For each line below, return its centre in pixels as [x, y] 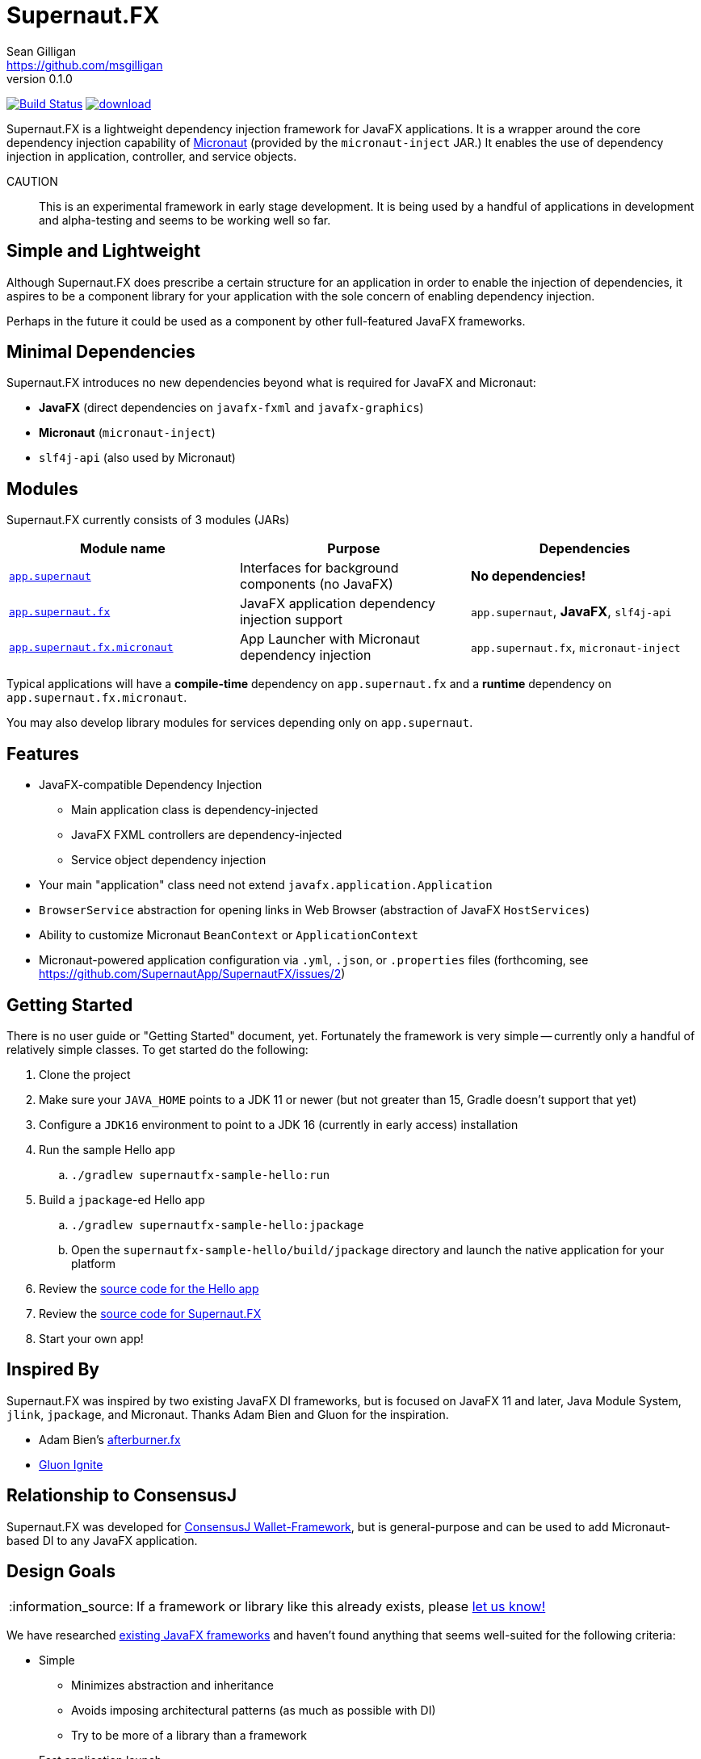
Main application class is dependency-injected [195, 810]
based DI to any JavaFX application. [102, 1540]
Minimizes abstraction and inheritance [172, 1685]
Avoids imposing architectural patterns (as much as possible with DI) [254, 1710]
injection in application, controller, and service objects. [152, 156]
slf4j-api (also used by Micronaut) [137, 458]
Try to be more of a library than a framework [189, 1735]
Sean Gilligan [42, 51]
